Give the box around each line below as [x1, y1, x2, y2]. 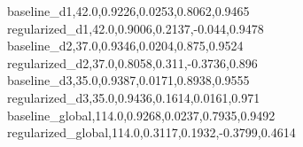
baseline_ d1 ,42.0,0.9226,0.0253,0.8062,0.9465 [7, 2, 250, 19]
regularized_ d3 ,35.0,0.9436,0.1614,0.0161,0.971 [7, 88, 260, 106]
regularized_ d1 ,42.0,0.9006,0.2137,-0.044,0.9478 [7, 19, 264, 37]
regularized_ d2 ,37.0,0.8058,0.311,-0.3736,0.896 [7, 53, 258, 72]
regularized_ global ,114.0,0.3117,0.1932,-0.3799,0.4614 [7, 123, 296, 142]
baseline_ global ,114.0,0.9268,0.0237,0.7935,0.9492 [7, 105, 276, 124]
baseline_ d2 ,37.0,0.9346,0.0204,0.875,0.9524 [7, 36, 244, 55]
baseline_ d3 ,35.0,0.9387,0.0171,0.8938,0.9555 [7, 71, 250, 89]
